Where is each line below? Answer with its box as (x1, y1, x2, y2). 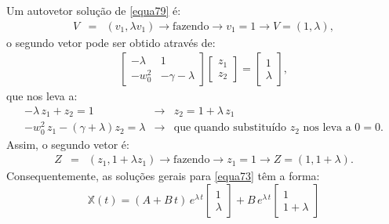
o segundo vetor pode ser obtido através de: (6, 34, 216, 50)
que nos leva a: (6, 88, 78, 104)
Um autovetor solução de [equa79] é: (6, 2, 181, 18)
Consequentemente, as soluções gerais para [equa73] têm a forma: (6, 168, 320, 184)
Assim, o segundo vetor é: (6, 135, 129, 152)
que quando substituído (173, 122, 287, 134)
